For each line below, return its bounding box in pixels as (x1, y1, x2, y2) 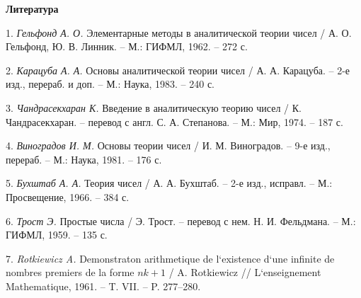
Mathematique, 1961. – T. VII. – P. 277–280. (6, 278, 201, 293)
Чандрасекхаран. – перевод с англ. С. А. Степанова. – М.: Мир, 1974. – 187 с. (6, 114, 343, 129)
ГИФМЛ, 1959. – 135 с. (6, 227, 108, 242)
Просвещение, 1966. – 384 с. (6, 189, 130, 204)
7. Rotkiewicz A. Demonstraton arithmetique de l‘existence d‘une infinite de (6, 251, 335, 265)
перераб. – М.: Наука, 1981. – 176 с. (6, 151, 162, 166)
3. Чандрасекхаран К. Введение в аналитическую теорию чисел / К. (6, 100, 302, 115)
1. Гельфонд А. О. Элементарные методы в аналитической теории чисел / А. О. (6, 25, 352, 40)
